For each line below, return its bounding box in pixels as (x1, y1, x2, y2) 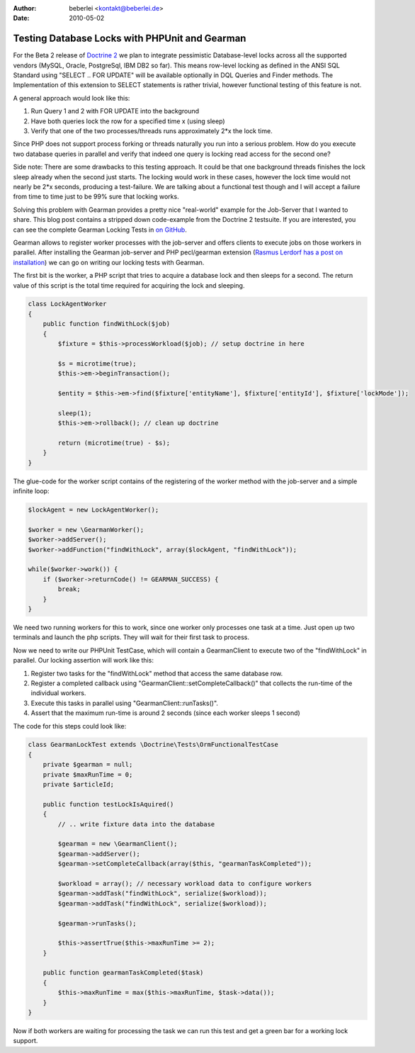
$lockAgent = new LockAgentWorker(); (28, 506, 159, 514)
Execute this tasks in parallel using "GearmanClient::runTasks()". (30, 699, 219, 707)
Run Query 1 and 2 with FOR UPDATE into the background (30, 107, 200, 116)
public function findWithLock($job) (42, 320, 170, 328)
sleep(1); (57, 409, 92, 417)
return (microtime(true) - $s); (57, 439, 170, 446)
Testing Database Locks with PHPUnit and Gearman (13, 33, 246, 45)
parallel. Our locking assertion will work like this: (13, 656, 154, 665)
